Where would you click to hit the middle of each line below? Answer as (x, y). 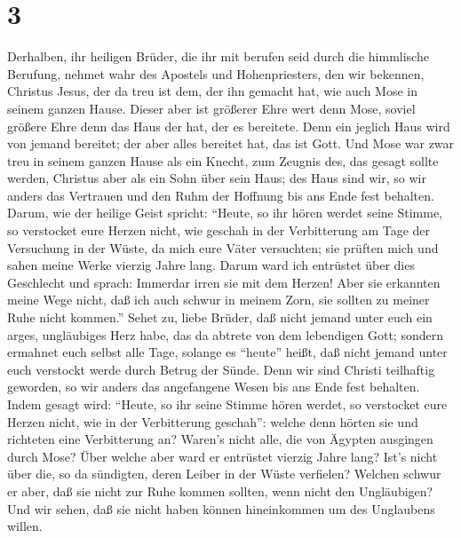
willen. (25, 526)
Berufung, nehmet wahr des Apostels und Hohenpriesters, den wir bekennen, (216, 73)
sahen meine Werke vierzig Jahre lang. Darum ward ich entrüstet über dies (211, 265)
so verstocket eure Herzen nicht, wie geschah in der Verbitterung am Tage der (219, 230)
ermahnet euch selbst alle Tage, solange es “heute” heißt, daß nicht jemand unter (227, 352)
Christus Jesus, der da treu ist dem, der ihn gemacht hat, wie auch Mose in (212, 91)
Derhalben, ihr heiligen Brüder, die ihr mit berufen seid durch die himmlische (218, 56)
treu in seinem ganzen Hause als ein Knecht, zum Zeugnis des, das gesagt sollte (223, 160)
